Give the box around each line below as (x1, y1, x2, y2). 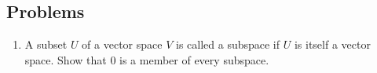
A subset (24, 36, 68, 53)
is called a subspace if (175, 36, 280, 53)
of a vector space (82, 36, 163, 53)
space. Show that (24, 51, 107, 68)
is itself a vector (294, 36, 371, 53)
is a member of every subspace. (119, 51, 269, 68)
